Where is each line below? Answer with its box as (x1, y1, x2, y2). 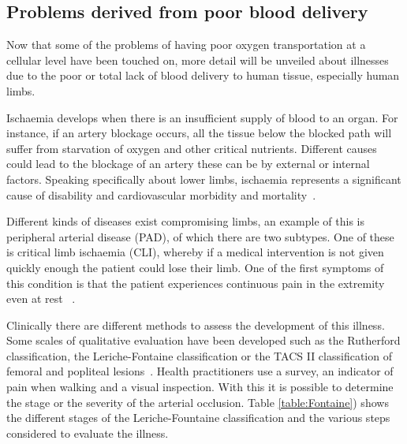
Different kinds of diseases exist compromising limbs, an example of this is (6, 213, 364, 229)
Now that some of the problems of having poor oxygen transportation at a (6, 36, 366, 53)
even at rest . (6, 290, 76, 307)
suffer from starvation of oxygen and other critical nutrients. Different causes (6, 140, 377, 156)
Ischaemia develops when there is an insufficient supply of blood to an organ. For (6, 109, 398, 125)
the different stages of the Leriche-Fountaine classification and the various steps (6, 409, 390, 426)
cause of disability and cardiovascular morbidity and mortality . (6, 186, 316, 203)
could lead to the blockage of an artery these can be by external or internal (6, 155, 370, 172)
